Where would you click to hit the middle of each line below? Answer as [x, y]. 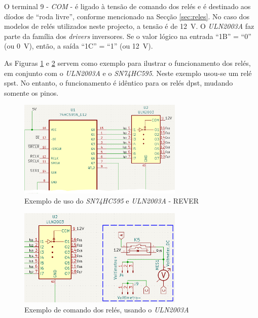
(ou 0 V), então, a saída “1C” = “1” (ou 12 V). [79, 46]
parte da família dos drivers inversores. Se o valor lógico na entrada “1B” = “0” [128, 36]
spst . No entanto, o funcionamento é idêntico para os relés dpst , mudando [119, 83]
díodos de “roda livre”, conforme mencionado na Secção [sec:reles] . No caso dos [127, 16]
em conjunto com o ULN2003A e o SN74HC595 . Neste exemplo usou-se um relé [128, 73]
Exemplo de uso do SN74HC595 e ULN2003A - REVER [112, 201]
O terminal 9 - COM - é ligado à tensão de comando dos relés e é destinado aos [127, 6]
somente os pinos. [31, 92]
